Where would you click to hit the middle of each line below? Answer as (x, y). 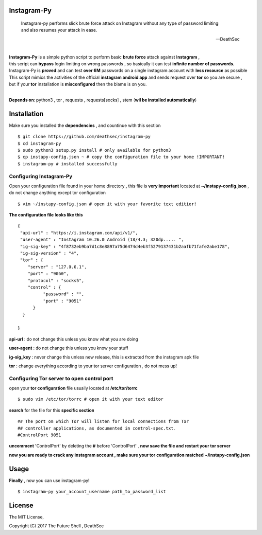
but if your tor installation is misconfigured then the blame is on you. (78, 84)
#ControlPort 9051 (40, 435)
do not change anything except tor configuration (57, 193)
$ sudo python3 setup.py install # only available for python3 (94, 150)
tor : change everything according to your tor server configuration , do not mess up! (93, 366)
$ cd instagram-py (40, 143)
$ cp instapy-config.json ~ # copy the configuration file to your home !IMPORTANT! (121, 157)
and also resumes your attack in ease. (59, 30)
